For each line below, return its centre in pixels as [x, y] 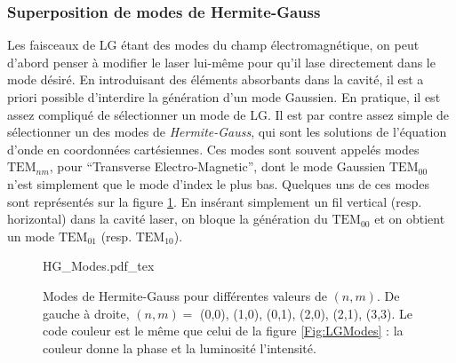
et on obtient [410, 219]
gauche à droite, [86, 313]
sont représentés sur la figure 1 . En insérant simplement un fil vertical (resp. [215, 201]
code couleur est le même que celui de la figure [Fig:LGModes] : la [223, 331]
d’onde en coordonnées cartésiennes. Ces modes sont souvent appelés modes [213, 149]
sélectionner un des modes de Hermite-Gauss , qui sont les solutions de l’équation [227, 132]
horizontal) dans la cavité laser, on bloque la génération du [168, 219]
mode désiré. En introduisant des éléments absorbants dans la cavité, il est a [216, 79]
